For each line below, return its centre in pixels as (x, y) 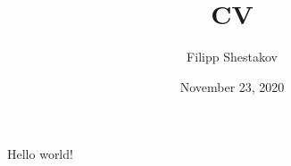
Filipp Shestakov (232, 57)
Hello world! (40, 154)
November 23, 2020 (232, 86)
